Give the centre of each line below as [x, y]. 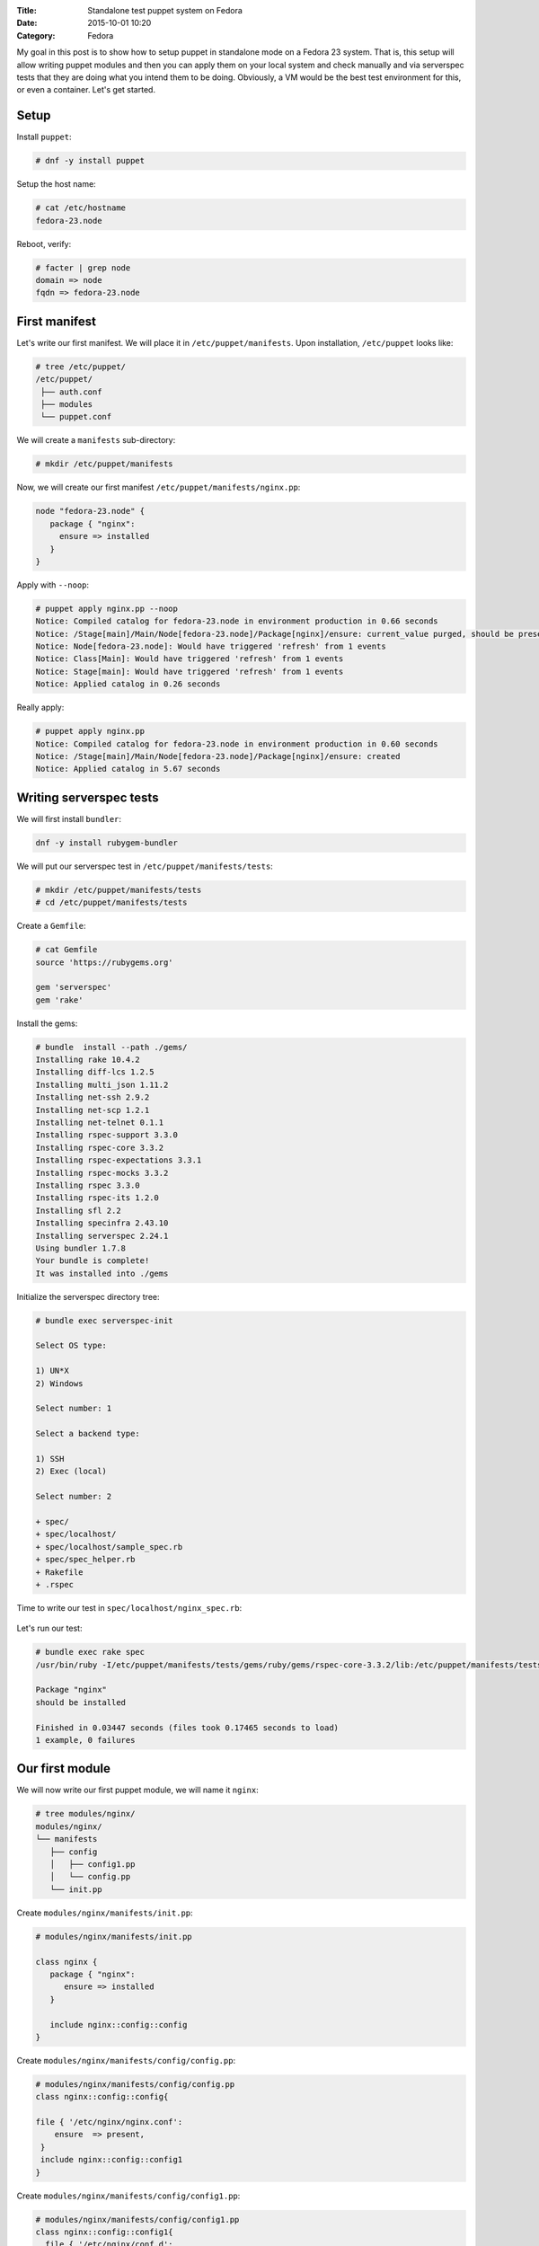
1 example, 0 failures [85, 1740]
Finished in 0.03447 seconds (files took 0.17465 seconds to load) [187, 1728]
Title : [27, 10]
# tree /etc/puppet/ [80, 367]
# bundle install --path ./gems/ [111, 1047]
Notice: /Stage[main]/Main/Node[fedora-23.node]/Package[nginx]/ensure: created [218, 756]
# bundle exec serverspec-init [105, 1320]
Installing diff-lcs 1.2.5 [95, 1072]
